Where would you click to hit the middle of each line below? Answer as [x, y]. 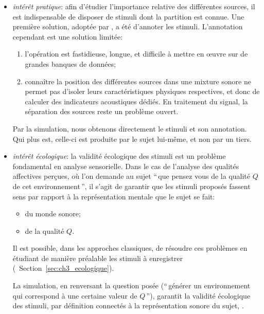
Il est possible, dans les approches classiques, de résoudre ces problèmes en [130, 248]
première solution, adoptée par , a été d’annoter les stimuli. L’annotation [128, 26]
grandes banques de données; [71, 63]
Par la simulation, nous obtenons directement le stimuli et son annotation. [130, 128]
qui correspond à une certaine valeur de [75, 295]
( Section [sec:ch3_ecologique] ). [63, 268]
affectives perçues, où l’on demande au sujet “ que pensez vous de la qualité [131, 176]
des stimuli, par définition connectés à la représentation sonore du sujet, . [128, 306]
